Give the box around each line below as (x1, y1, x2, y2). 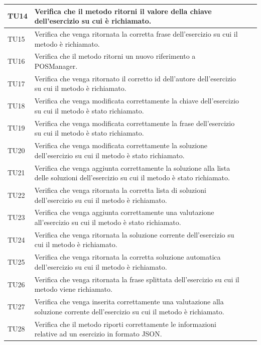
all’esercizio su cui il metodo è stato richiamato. (34, 217, 181, 227)
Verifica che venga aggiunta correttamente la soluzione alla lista (34, 162, 230, 173)
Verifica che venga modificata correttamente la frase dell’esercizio (34, 118, 235, 128)
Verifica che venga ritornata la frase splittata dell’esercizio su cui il (34, 274, 239, 284)
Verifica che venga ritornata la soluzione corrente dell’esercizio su (34, 229, 234, 240)
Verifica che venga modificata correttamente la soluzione (34, 140, 208, 151)
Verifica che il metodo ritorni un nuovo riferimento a (34, 51, 196, 61)
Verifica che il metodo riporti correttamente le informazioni (34, 318, 216, 329)
